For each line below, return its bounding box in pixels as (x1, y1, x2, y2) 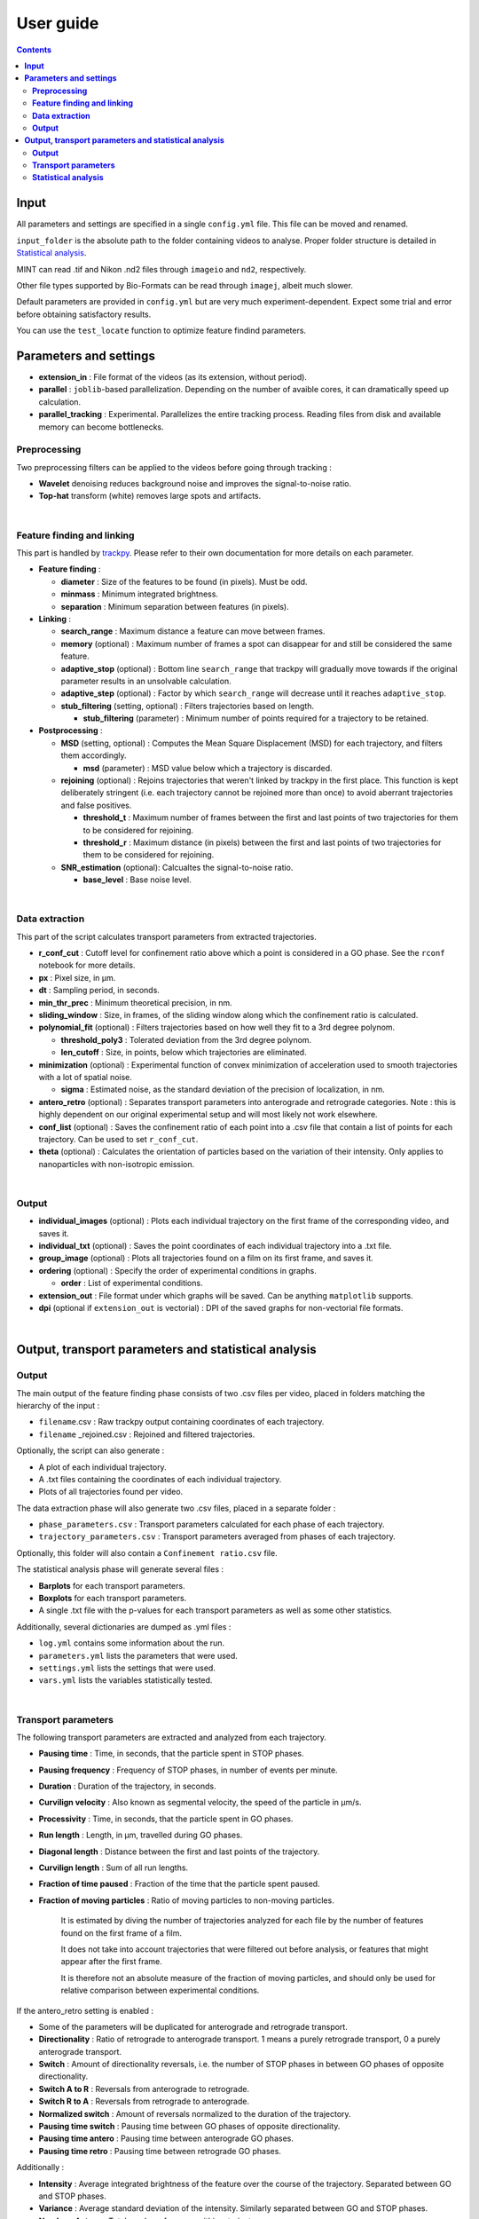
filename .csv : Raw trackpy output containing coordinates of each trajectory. (38, 1417, 325, 1427)
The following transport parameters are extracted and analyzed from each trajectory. (16, 1732, 327, 1742)
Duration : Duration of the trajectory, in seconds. (38, 1781, 216, 1792)
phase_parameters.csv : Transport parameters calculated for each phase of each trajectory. (38, 1519, 385, 1530)
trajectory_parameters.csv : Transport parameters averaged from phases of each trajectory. (38, 1531, 396, 1542)
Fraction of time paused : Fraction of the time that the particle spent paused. (38, 1878, 320, 1890)
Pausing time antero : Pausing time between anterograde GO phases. (38, 2133, 294, 2144)
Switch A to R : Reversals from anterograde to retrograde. (38, 2083, 250, 2094)
